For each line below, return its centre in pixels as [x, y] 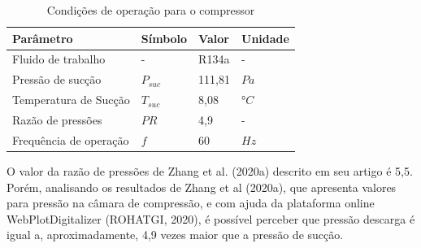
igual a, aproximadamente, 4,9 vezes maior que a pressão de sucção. [175, 235]
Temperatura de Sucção [71, 100]
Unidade [265, 38]
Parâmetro [43, 38]
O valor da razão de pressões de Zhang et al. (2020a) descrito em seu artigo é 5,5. [210, 170]
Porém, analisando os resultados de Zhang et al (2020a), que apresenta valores [202, 187]
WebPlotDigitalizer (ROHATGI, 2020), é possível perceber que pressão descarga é [211, 218]
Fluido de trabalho [59, 59]
